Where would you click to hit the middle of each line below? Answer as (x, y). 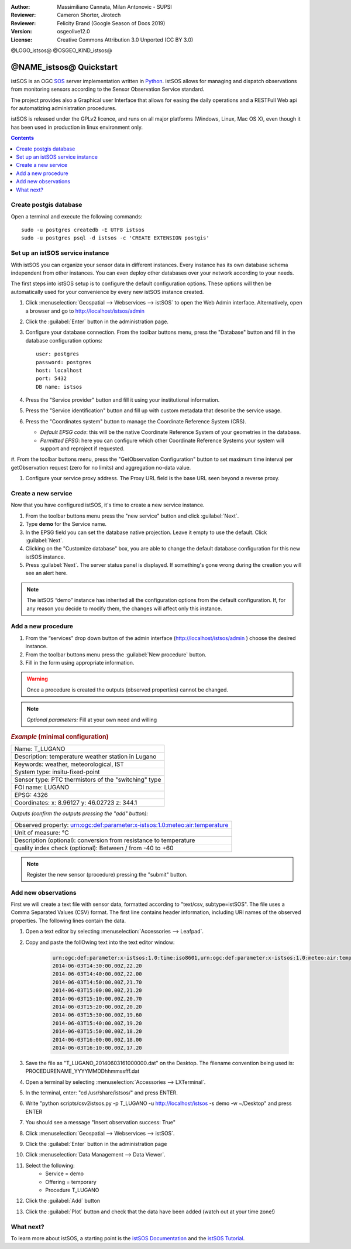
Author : (20, 7)
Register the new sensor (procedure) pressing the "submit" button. (107, 874)
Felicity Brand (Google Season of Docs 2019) (111, 23)
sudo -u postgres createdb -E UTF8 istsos (83, 230)
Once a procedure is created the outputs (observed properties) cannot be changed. (127, 689)
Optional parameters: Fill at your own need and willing (92, 720)
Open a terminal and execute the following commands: (77, 216)
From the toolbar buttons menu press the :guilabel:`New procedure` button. (116, 654)
